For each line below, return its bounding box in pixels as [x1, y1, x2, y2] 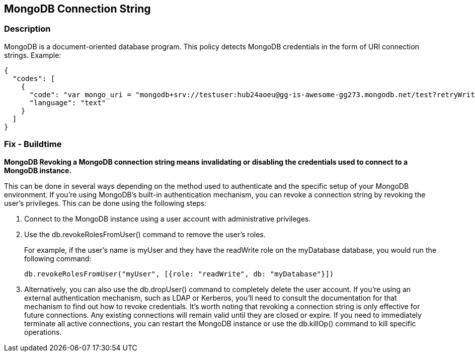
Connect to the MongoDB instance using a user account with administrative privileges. [24, 214, 311, 223]
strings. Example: [4, 50, 61, 59]
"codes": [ [12, 74, 55, 83]
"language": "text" [29, 98, 106, 107]
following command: [24, 254, 92, 263]
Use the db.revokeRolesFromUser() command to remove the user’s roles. [24, 230, 266, 239]
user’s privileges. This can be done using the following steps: [4, 198, 207, 207]
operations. [24, 327, 62, 336]
